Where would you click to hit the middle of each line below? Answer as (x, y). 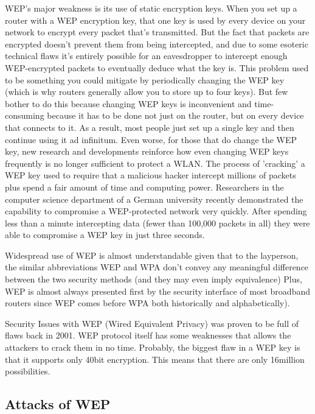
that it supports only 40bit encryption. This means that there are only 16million (155, 359)
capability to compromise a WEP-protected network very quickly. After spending (156, 211)
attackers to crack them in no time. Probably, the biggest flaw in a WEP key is (153, 347)
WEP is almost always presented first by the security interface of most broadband (157, 291)
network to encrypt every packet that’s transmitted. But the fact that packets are (157, 32)
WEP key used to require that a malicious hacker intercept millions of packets (151, 175)
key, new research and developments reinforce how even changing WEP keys (147, 151)
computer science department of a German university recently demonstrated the (154, 199)
